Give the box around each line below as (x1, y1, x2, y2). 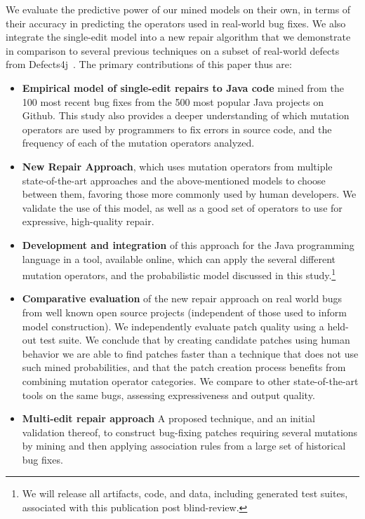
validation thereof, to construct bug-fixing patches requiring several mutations (22, 424, 358, 439)
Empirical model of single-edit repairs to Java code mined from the (22, 80, 344, 95)
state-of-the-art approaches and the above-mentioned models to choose (22, 173, 326, 187)
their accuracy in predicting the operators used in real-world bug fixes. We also (6, 15, 346, 30)
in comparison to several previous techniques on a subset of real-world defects (6, 43, 340, 58)
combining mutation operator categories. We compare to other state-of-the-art (22, 373, 359, 388)
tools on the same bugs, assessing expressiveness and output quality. (22, 387, 315, 402)
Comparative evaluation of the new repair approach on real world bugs (22, 291, 343, 306)
